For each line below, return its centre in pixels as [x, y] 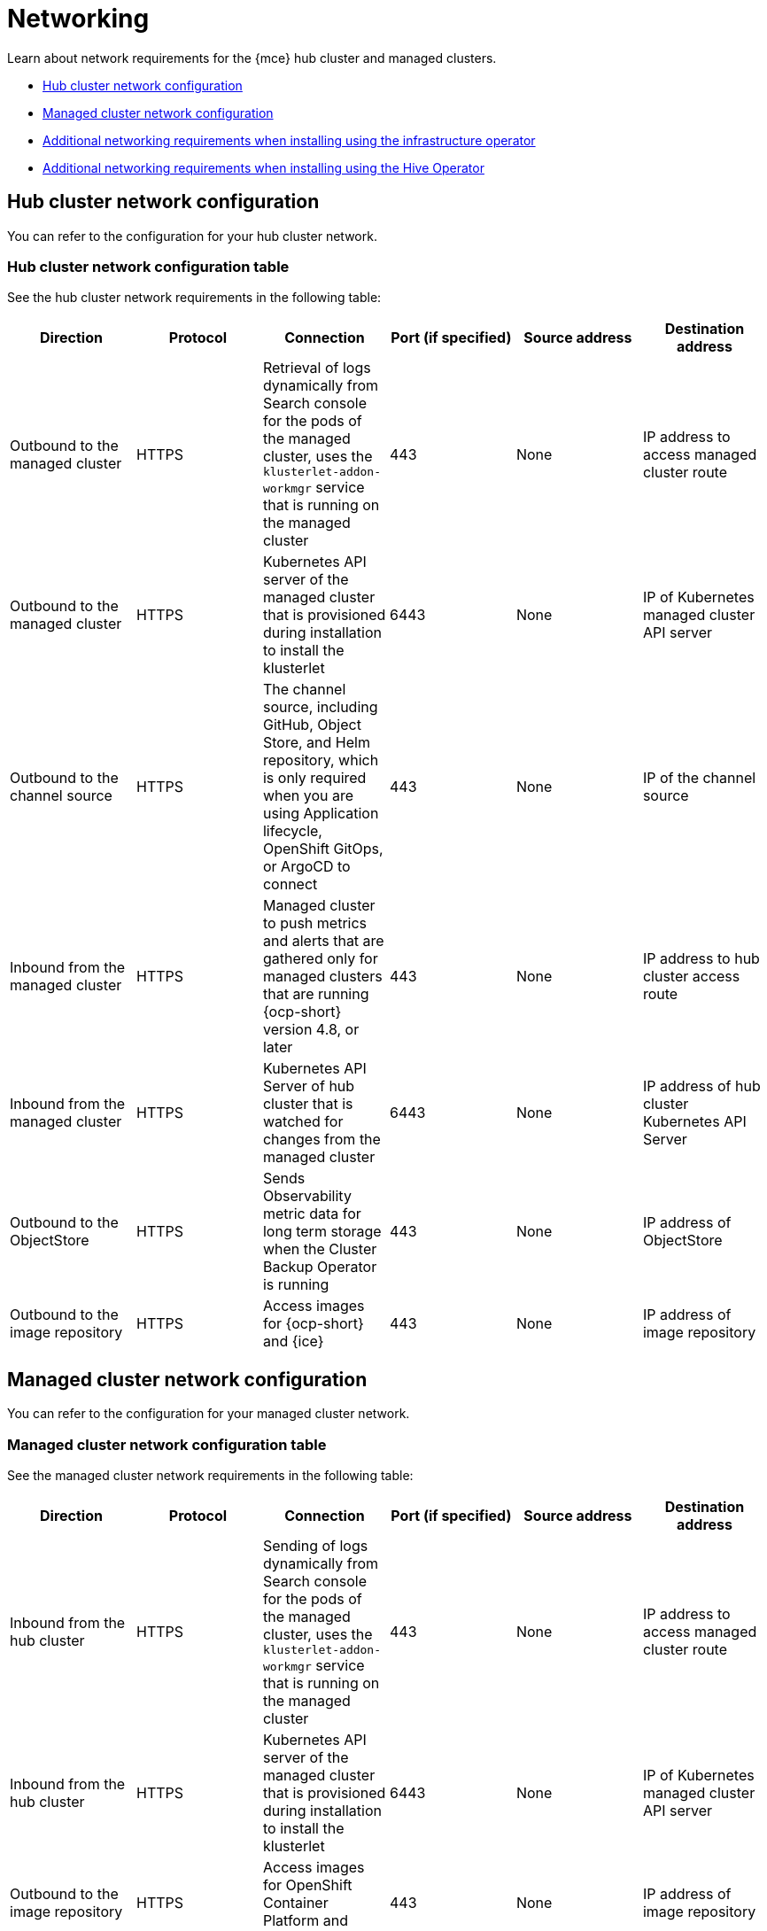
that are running [316, 994]
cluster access [691, 977]
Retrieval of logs [317, 368]
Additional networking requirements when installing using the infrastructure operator [289, 140]
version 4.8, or [311, 1030]
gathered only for [320, 959]
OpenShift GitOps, [323, 849]
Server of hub [309, 1086]
